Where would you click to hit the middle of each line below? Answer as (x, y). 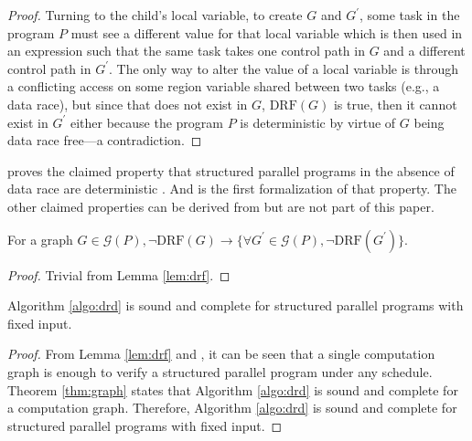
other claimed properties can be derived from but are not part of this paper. (221, 206)
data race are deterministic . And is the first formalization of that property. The (232, 189)
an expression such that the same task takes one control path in (186, 51)
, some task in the (409, 15)
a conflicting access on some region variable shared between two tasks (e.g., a (224, 86)
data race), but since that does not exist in (128, 104)
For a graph (40, 239)
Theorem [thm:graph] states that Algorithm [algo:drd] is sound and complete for (233, 389)
